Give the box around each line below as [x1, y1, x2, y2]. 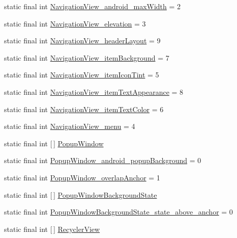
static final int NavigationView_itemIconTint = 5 [4, 69, 159, 80]
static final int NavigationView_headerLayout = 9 [4, 35, 161, 46]
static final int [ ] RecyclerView [4, 223, 100, 234]
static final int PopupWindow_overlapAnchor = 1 [4, 172, 160, 182]
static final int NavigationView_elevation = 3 [4, 18, 146, 29]
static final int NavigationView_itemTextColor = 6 [4, 103, 164, 114]
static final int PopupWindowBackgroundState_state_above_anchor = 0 [4, 206, 233, 217]
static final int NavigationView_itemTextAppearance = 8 [4, 86, 184, 97]
